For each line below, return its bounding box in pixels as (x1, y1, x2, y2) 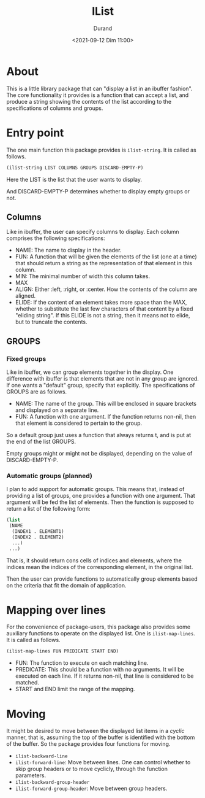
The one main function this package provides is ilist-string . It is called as (6, 146, 197, 153)
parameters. (15, 772, 47, 779)
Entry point (6, 126, 64, 139)
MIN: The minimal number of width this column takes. (15, 273, 151, 280)
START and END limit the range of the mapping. (15, 686, 135, 693)
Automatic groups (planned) (6, 471, 93, 480)
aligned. (15, 292, 36, 300)
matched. (15, 679, 40, 686)
